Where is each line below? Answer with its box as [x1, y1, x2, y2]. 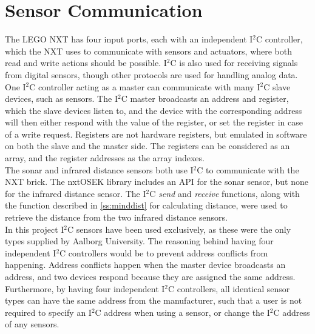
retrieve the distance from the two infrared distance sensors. [5, 211, 228, 224]
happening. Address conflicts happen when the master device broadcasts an [5, 258, 286, 271]
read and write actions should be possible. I [5, 56, 167, 69]
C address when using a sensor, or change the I [95, 306, 270, 318]
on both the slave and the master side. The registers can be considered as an [5, 139, 290, 152]
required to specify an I [5, 306, 92, 318]
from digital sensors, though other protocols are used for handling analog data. [5, 68, 298, 81]
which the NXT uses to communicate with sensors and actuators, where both [5, 44, 293, 57]
